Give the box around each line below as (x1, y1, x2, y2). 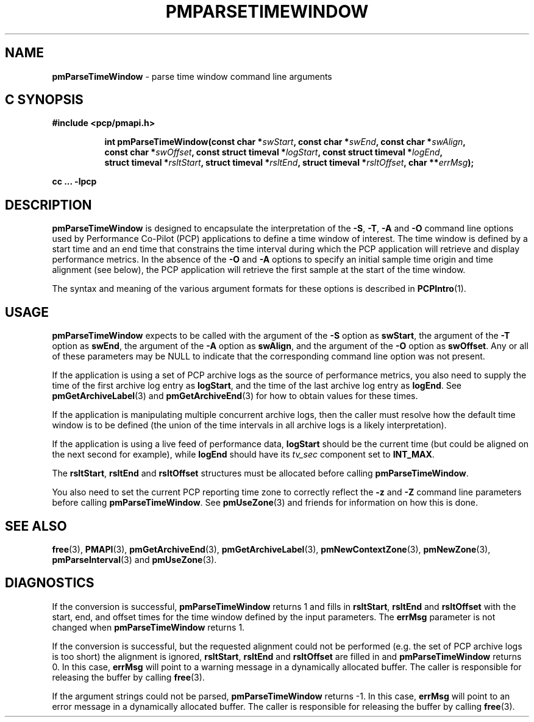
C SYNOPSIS (5, 92, 84, 108)
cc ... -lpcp (52, 176, 97, 187)
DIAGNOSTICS (5, 575, 94, 591)
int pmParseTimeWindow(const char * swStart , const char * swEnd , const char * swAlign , (104, 136, 466, 147)
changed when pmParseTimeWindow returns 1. (52, 621, 245, 632)
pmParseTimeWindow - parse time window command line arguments (52, 71, 332, 82)
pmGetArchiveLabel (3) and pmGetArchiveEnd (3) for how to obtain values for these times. (52, 391, 418, 402)
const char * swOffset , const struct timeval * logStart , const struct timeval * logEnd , (104, 147, 443, 158)
